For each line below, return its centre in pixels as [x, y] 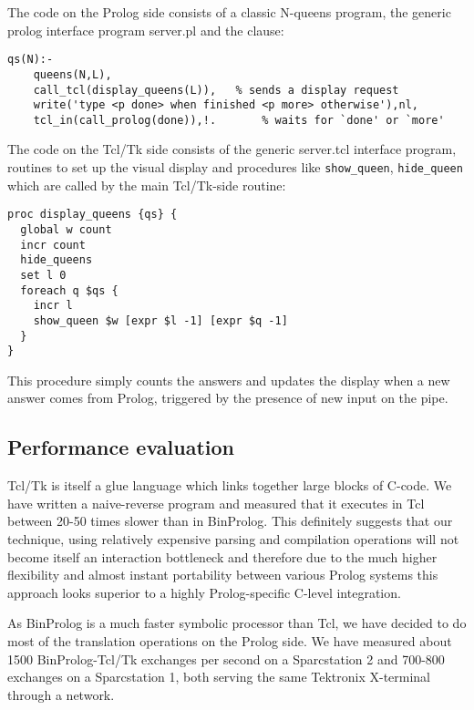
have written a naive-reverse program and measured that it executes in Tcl [216, 503]
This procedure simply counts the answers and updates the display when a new [229, 380]
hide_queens [57, 260]
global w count [66, 229]
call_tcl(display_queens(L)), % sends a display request [216, 90]
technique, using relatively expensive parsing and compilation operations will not [233, 539]
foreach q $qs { [69, 290]
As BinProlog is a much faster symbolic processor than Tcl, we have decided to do [237, 623]
